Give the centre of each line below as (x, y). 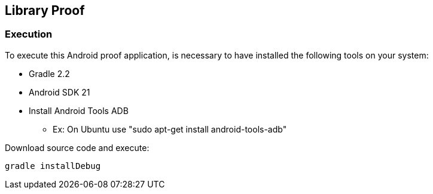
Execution (29, 34)
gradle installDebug (53, 166)
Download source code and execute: (77, 147)
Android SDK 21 (60, 92)
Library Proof (45, 10)
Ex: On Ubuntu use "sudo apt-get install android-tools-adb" (170, 129)
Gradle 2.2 (49, 73)
